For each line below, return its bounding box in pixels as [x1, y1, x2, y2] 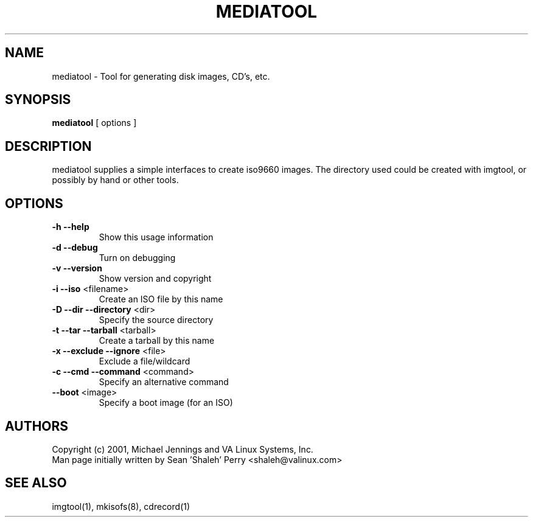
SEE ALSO [5, 475, 67, 491]
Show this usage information [99, 232, 214, 243]
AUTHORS [5, 418, 69, 434]
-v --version [52, 263, 102, 274]
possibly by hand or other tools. [52, 175, 179, 186]
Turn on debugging [99, 252, 176, 263]
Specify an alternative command [99, 377, 229, 388]
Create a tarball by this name [99, 335, 215, 346]
